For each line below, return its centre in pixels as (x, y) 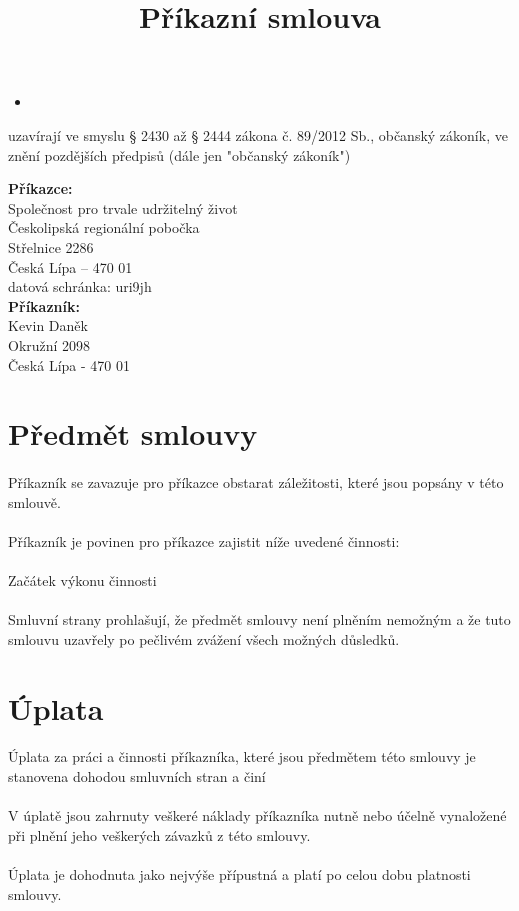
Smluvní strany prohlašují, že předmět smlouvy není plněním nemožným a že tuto (259, 619)
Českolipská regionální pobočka (104, 227)
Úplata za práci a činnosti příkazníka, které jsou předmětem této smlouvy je (242, 756)
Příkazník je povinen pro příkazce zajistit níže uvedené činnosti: (204, 540)
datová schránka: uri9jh (80, 286)
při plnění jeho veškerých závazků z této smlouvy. (159, 834)
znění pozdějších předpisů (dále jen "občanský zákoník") (179, 154)
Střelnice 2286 (51, 246)
